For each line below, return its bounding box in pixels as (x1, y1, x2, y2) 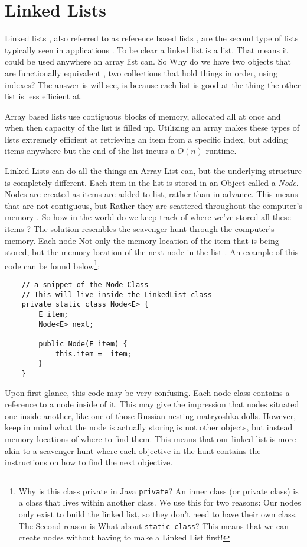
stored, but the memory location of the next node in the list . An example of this (5, 246, 299, 258)
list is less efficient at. (5, 90, 83, 102)
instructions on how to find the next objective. (5, 456, 173, 468)
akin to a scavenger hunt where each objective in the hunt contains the (5, 444, 261, 456)
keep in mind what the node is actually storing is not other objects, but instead (5, 421, 293, 433)
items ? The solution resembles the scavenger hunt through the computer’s (5, 223, 275, 235)
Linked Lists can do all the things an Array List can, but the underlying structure (5, 165, 302, 177)
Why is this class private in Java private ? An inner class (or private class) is (18, 484, 299, 497)
